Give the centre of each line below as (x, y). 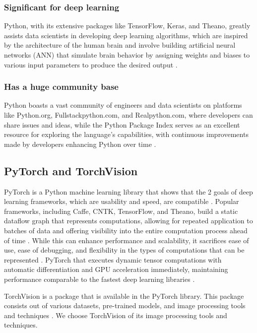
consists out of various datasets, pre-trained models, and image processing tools (125, 305)
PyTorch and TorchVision (71, 170)
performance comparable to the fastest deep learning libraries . (99, 279)
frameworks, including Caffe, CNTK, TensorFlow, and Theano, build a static (121, 211)
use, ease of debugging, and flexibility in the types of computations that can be (124, 250)
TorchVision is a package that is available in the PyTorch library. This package (124, 296)
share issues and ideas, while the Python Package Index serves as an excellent (122, 124)
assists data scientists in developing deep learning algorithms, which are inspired (126, 35)
